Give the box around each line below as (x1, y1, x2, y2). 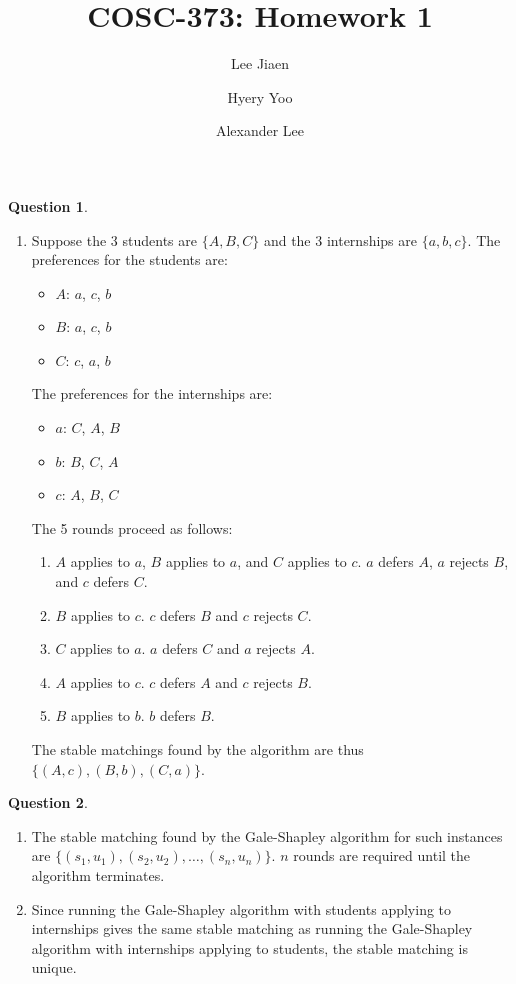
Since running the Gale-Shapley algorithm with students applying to (31, 898, 452, 919)
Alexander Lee (215, 120, 305, 141)
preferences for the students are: (31, 249, 228, 270)
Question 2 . (8, 792, 88, 813)
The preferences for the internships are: (31, 383, 273, 404)
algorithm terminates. (31, 864, 165, 885)
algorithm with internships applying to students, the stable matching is (31, 937, 468, 958)
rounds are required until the (293, 845, 471, 866)
